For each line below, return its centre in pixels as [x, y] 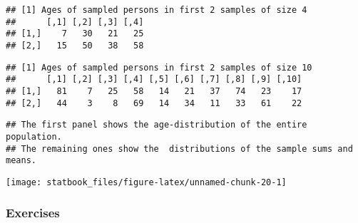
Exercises [33, 213]
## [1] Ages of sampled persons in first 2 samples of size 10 [159, 67]
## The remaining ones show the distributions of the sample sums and [179, 149]
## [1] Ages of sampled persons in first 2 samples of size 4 [157, 10]
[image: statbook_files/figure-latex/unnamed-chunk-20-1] [146, 182]
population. [34, 136]
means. [21, 161]
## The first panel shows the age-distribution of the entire [157, 125]
